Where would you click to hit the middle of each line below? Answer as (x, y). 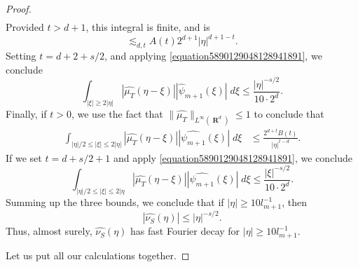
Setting (21, 55)
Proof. (19, 8)
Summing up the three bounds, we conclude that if (115, 202)
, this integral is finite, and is (148, 27)
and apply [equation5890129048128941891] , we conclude (233, 157)
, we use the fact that (117, 114)
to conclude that (289, 114)
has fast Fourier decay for (185, 231)
